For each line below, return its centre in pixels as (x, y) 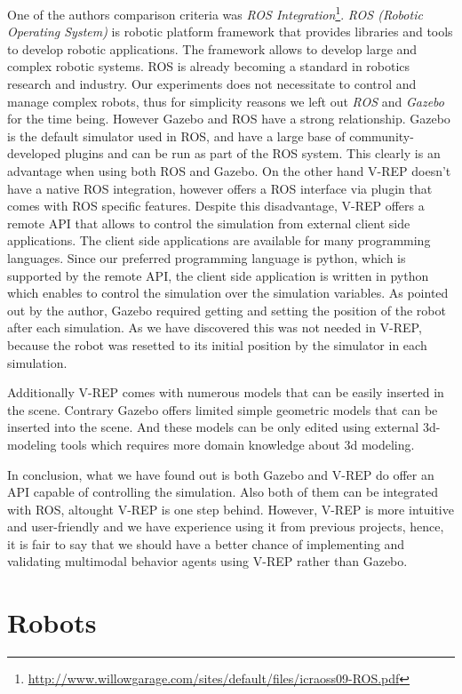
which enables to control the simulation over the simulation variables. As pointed (228, 293)
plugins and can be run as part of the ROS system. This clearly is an (252, 153)
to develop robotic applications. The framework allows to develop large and (212, 48)
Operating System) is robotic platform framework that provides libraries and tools (230, 32)
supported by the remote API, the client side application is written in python (218, 275)
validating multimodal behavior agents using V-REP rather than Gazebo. (207, 561)
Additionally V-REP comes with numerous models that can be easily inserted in (226, 392)
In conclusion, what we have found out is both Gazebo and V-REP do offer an (221, 474)
